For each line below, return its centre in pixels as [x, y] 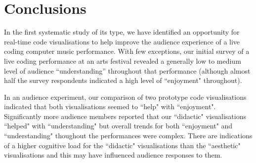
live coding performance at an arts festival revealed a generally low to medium [123, 61]
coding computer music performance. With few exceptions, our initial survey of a [127, 51]
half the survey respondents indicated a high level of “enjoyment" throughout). [123, 80]
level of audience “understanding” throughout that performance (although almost [127, 70]
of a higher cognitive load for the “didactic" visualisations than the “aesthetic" [122, 145]
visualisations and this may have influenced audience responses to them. [113, 155]
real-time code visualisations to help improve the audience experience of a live [122, 41]
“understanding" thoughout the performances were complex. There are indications [128, 136]
